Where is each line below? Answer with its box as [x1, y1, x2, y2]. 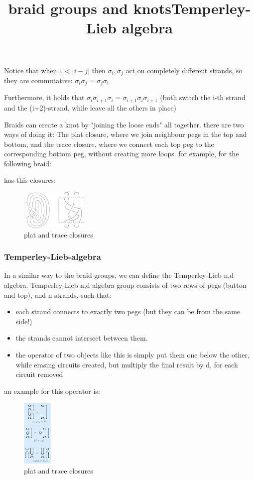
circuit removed [15, 369, 63, 379]
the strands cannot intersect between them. [15, 333, 148, 343]
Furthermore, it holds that [4, 92, 85, 103]
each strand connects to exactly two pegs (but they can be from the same [15, 306, 241, 317]
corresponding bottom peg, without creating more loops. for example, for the [4, 148, 239, 159]
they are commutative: [4, 75, 73, 86]
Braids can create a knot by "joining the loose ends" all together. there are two [4, 119, 244, 129]
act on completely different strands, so [126, 65, 243, 75]
